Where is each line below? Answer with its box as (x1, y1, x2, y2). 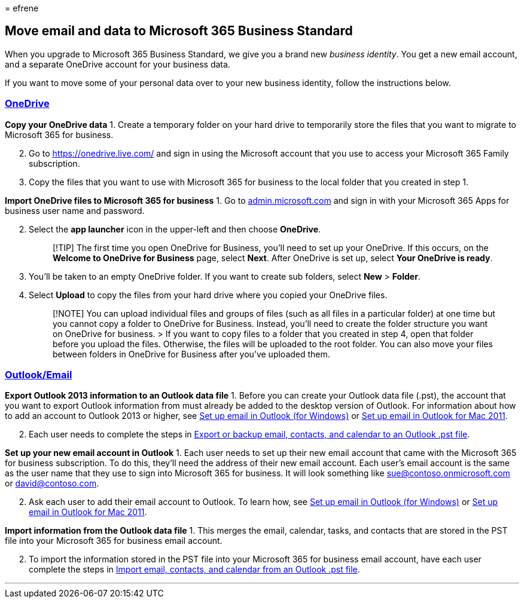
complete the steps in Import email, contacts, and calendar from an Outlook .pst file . (29, 564, 360, 575)
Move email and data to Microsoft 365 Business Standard (5, 23, 353, 39)
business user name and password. (5, 205, 145, 216)
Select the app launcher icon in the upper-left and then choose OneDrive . (29, 224, 321, 234)
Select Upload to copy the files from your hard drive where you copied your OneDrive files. (29, 289, 388, 300)
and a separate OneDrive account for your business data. (5, 59, 230, 69)
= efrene (5, 3, 39, 13)
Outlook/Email (5, 368, 72, 381)
